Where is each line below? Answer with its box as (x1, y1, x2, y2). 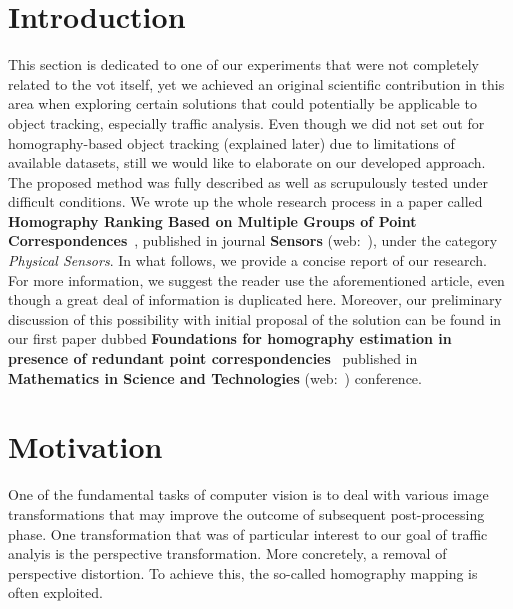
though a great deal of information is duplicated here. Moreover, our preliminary (8, 289, 502, 310)
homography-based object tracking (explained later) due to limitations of (8, 132, 455, 153)
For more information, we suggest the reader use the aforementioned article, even (8, 269, 505, 290)
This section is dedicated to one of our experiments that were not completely (8, 54, 479, 75)
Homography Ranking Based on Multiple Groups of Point (8, 210, 417, 231)
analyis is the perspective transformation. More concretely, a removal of (8, 543, 447, 564)
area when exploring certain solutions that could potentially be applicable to (8, 93, 477, 114)
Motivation (8, 426, 163, 467)
